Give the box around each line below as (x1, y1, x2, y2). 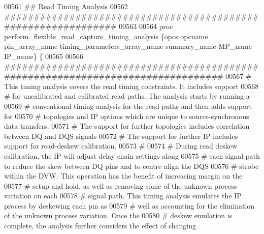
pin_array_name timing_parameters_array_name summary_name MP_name (4, 41, 252, 51)
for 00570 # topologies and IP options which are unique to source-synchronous (4, 110, 249, 121)
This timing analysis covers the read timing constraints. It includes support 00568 (4, 80, 259, 91)
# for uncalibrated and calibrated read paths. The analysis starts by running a (4, 91, 250, 101)
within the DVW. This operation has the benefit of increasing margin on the (4, 170, 243, 181)
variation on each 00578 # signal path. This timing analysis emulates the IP (4, 190, 242, 201)
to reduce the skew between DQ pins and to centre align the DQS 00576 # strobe (4, 160, 259, 171)
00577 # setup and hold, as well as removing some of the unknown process (4, 180, 237, 191)
